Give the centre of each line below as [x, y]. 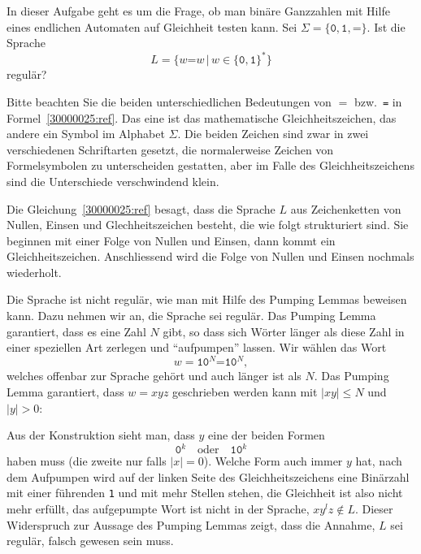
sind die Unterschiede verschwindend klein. [113, 181]
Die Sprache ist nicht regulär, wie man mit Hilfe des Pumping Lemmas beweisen [207, 299]
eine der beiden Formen [267, 435]
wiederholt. [34, 272]
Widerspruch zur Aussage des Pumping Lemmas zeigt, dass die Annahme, [191, 524]
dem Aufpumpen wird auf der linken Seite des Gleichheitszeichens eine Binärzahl [208, 476]
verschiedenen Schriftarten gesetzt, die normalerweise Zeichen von [170, 149]
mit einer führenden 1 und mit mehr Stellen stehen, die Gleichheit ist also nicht [205, 493]
